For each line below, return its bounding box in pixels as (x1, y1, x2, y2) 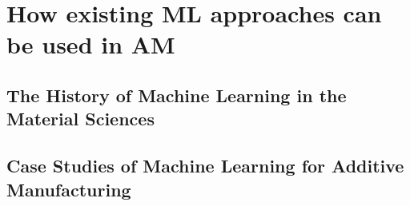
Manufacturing (6, 176, 131, 201)
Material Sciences (6, 106, 155, 131)
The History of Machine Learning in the (6, 82, 347, 107)
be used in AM (6, 28, 175, 61)
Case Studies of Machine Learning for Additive (6, 153, 404, 178)
